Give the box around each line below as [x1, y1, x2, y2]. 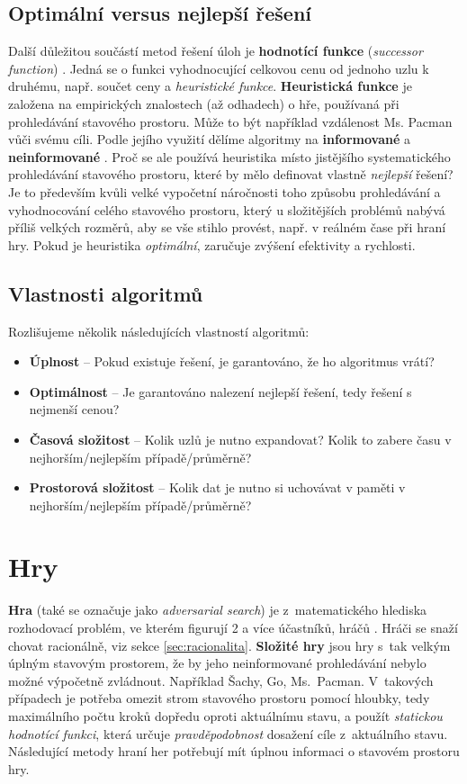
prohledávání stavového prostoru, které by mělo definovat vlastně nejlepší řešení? [8, 165, 454, 184]
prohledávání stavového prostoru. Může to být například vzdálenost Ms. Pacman [8, 112, 453, 131]
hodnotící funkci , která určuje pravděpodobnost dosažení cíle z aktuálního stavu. [8, 724, 448, 743]
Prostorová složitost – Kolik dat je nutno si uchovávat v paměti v [29, 478, 406, 497]
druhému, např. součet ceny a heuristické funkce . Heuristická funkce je [8, 77, 412, 95]
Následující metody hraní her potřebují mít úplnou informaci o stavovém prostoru [8, 742, 460, 761]
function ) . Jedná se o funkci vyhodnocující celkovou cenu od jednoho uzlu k [8, 59, 429, 77]
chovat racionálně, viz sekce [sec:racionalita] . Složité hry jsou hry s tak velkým [8, 635, 451, 654]
